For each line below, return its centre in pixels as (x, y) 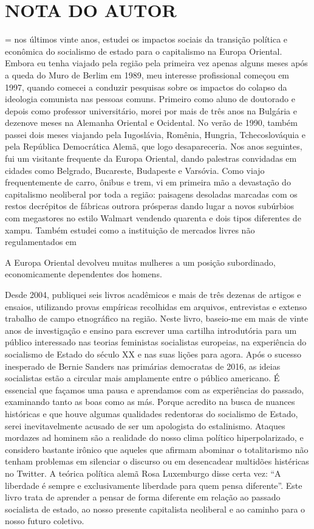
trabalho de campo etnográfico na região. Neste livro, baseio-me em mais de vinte (157, 318)
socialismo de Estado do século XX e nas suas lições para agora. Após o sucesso (153, 354)
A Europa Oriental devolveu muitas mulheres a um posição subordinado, (140, 262)
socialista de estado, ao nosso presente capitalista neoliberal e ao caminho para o (155, 509)
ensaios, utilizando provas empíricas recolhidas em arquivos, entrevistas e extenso (156, 306)
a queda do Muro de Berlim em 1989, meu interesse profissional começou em (147, 74)
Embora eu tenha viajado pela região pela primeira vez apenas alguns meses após (156, 63)
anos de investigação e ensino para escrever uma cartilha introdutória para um (151, 330)
